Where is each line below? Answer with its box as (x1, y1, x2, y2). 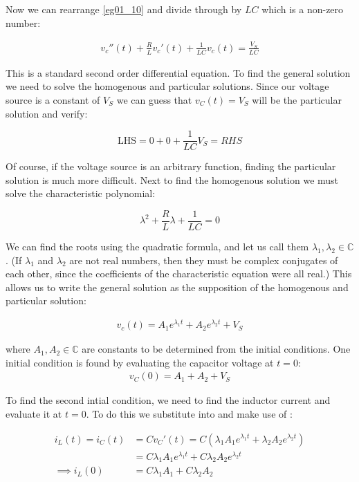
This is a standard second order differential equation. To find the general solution (6, 65, 351, 80)
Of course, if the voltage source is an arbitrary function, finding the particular (6, 159, 336, 174)
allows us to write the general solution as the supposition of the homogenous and (6, 279, 349, 294)
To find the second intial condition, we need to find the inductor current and (6, 393, 331, 407)
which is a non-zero (261, 2, 344, 16)
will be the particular (252, 92, 342, 106)
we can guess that (116, 92, 192, 106)
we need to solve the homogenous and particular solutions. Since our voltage (6, 79, 329, 93)
